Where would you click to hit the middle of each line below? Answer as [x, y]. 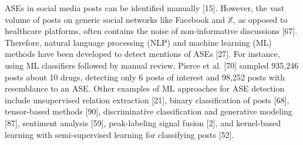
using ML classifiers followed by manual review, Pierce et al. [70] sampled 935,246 [152, 65]
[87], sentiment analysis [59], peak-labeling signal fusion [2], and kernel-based [143, 122]
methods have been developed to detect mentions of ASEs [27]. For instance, [142, 54]
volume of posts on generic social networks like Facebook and [115, 19]
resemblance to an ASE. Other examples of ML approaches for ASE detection [145, 88]
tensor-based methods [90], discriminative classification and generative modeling [149, 111]
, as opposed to [260, 19]
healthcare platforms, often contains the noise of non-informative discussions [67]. [151, 31]
